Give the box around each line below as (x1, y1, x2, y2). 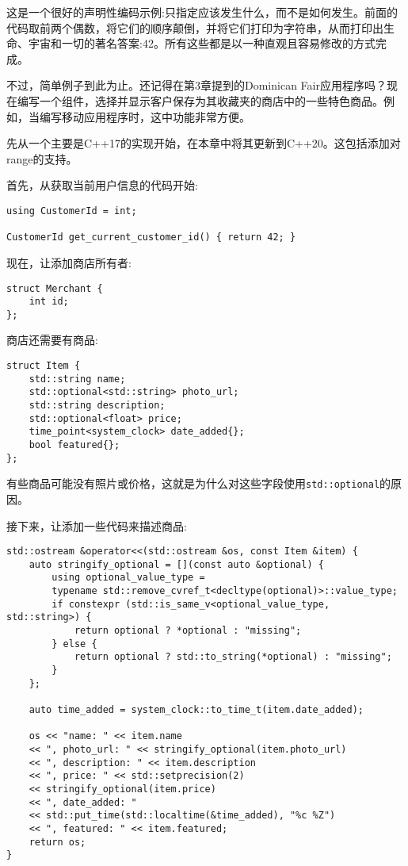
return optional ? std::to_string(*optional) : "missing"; (74, 651, 392, 663)
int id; (29, 296, 69, 308)
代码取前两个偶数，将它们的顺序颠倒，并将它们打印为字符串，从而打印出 (6, 19, 383, 36)
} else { (51, 638, 97, 649)
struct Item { (6, 360, 81, 372)
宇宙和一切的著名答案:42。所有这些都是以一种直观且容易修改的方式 (28, 35, 376, 52)
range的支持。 (6, 150, 78, 167)
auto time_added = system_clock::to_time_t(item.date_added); (29, 704, 364, 716)
